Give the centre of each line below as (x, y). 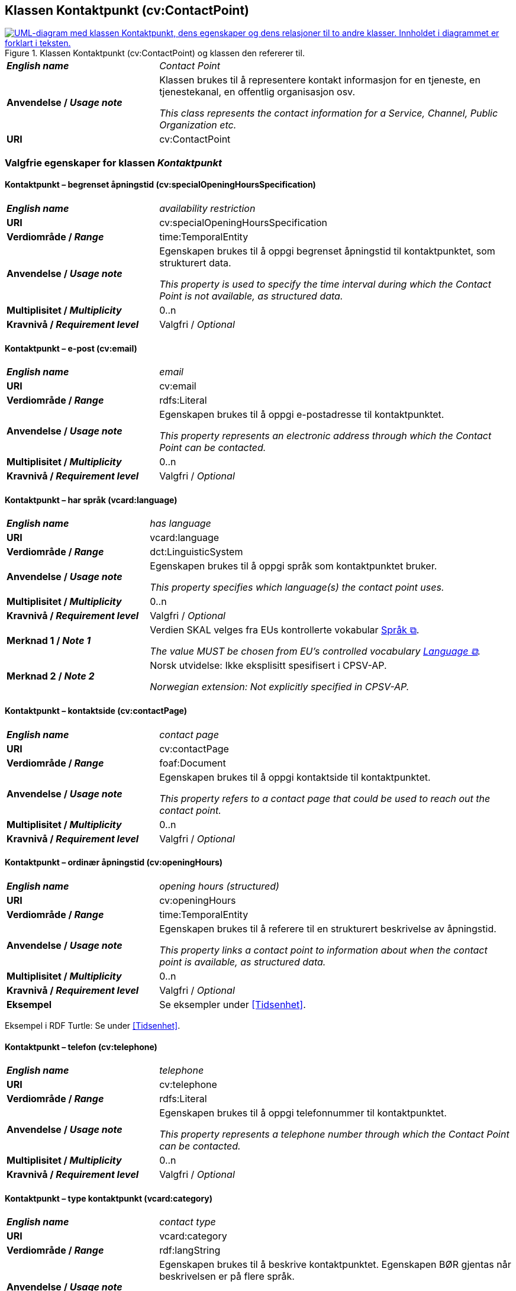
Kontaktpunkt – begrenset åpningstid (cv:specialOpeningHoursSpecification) (160, 185)
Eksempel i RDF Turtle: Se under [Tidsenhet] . (93, 1025)
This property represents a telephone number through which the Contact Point (334, 1134)
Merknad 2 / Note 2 (51, 676)
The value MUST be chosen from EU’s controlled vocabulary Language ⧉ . (315, 651)
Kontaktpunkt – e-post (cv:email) (71, 348)
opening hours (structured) (219, 886)
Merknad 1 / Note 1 (49, 641)
